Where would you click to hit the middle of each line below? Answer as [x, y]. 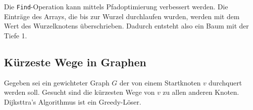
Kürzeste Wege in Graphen [75, 62]
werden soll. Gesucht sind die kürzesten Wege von [79, 92]
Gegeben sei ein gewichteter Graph [57, 82]
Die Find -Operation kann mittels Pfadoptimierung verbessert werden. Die [116, 6]
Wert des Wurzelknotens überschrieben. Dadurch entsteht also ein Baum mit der [126, 26]
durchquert [225, 82]
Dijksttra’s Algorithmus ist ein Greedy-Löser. [73, 101]
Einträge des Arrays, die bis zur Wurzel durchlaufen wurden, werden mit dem [122, 16]
